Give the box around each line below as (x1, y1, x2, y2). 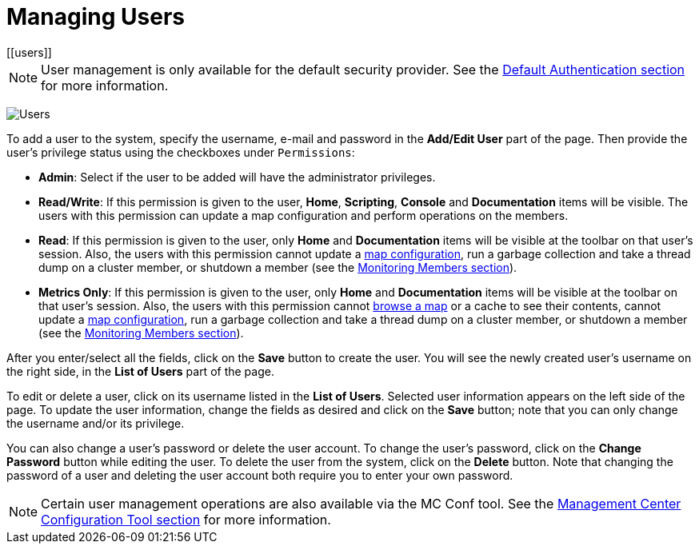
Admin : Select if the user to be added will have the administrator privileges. (38, 169, 436, 184)
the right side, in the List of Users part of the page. (6, 364, 274, 378)
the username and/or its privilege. (6, 416, 185, 430)
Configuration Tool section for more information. (41, 511, 331, 528)
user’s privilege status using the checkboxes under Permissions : (6, 145, 355, 159)
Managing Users (6, 3, 186, 30)
